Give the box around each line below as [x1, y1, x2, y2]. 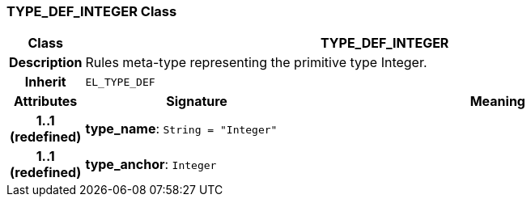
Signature [166, 93, 227, 110]
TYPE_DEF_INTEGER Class [6, 3, 177, 19]
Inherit [24, 74, 66, 91]
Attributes [14, 93, 78, 110]
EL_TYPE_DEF [85, 75, 155, 88]
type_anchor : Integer [85, 156, 217, 173]
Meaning [469, 93, 525, 110]
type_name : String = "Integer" [85, 121, 278, 137]
